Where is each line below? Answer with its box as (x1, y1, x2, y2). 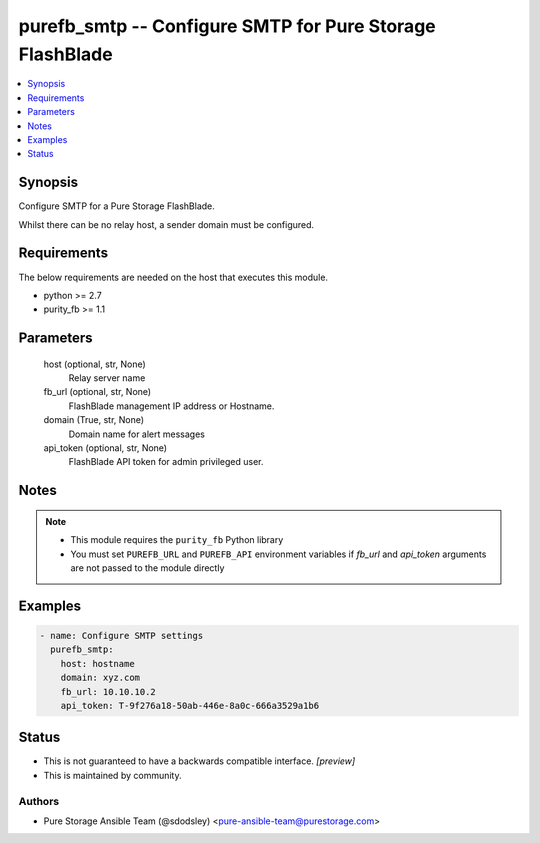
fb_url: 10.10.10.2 (60, 686, 157, 697)
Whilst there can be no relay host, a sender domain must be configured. (18, 218, 315, 230)
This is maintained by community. (43, 769, 182, 781)
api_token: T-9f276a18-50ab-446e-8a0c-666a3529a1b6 (60, 700, 320, 711)
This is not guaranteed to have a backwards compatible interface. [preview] (43, 755, 356, 767)
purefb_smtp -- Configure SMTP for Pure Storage (18, 15, 436, 37)
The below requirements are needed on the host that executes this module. (18, 271, 329, 283)
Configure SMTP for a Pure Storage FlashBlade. (18, 200, 215, 212)
